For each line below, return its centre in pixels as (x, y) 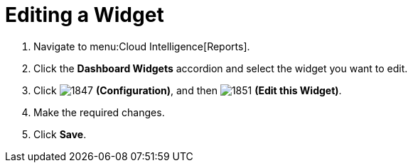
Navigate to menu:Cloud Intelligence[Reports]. (142, 46)
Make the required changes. (99, 112)
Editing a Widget (85, 15)
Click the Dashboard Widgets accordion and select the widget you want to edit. (221, 68)
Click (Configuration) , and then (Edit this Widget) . (188, 90)
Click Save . (60, 134)
